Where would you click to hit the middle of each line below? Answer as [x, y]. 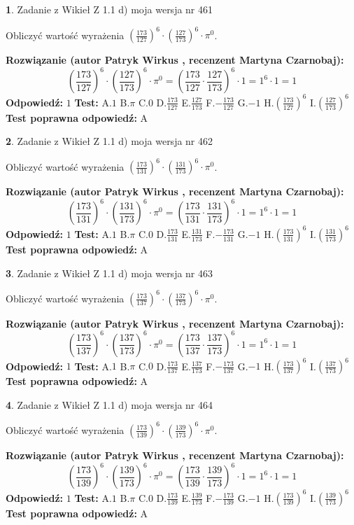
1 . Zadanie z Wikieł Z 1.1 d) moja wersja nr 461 [109, 9]
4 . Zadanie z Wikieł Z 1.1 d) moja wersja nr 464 [109, 404]
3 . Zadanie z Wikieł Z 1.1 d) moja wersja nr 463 [109, 273]
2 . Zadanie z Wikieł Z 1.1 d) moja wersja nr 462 [109, 141]
